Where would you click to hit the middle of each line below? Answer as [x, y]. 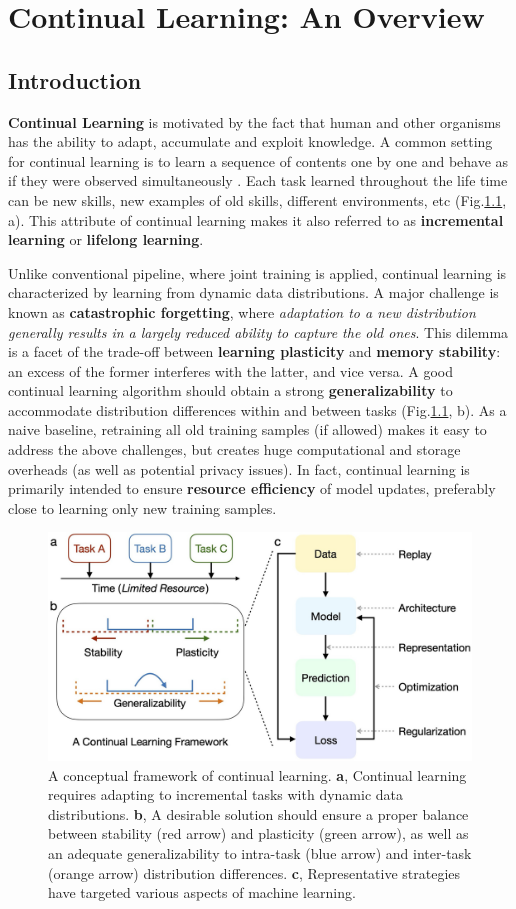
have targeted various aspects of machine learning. [202, 892]
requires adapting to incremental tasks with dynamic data [226, 794]
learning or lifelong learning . [106, 239]
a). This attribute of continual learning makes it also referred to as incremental [256, 219]
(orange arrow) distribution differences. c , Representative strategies [254, 872]
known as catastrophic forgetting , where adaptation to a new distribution [242, 311]
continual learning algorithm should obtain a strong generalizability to [230, 390]
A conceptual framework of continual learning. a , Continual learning [257, 774]
